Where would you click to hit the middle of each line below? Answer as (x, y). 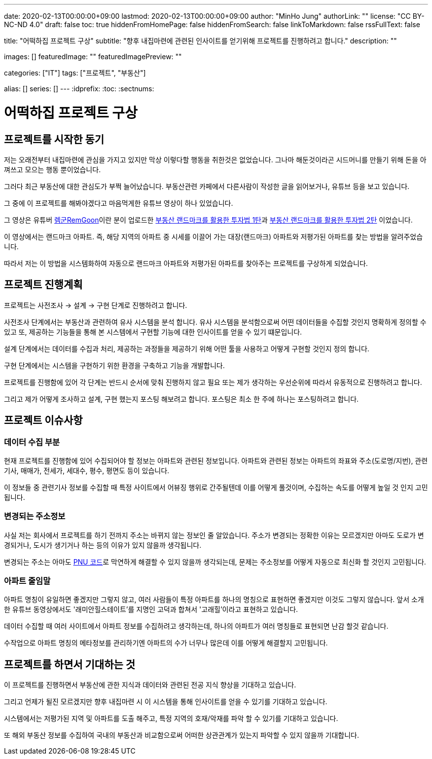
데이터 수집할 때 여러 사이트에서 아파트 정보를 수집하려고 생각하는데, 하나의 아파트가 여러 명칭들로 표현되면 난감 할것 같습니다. (196, 626)
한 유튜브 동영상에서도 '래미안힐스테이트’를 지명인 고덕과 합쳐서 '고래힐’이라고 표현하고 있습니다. (151, 609)
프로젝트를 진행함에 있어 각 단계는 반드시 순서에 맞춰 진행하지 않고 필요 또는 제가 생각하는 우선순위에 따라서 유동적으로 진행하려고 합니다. (213, 382)
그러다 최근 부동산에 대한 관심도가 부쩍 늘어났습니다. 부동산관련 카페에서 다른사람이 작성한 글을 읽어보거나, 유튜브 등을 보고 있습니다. (207, 186)
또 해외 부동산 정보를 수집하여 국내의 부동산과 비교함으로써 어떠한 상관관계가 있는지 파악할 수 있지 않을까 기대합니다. (181, 735)
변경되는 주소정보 (35, 516)
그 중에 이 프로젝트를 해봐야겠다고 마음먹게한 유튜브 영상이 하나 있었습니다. (119, 203)
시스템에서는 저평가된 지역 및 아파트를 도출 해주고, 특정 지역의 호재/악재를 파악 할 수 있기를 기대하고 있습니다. (171, 719)
